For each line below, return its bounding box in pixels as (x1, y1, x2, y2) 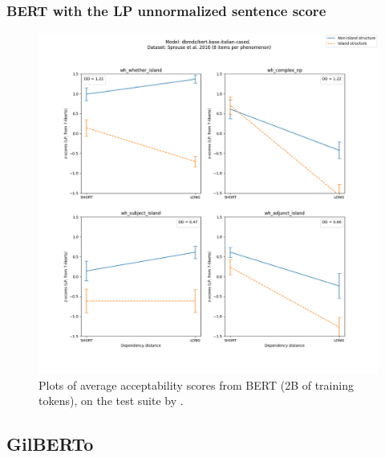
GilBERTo (6, 431, 94, 456)
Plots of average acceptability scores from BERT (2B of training (38, 376, 354, 393)
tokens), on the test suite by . (38, 392, 184, 409)
